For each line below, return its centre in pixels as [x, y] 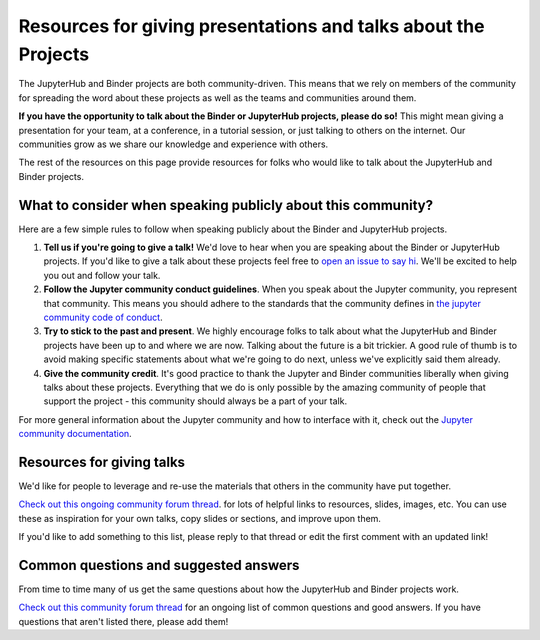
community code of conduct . [103, 317]
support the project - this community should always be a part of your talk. [195, 401]
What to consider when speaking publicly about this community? [226, 205]
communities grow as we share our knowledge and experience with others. [173, 144]
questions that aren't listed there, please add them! [123, 621]
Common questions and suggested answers [159, 565]
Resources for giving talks [101, 461]
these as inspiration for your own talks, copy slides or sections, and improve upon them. [200, 518]
